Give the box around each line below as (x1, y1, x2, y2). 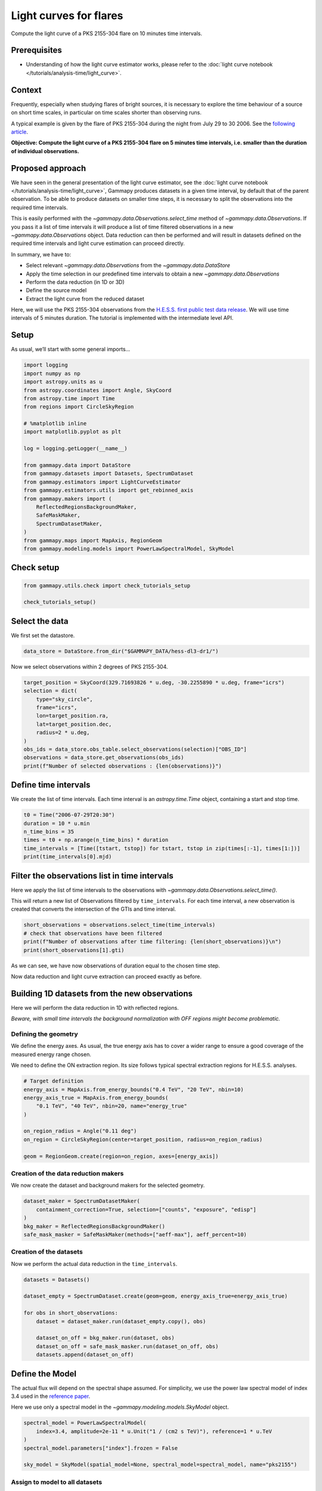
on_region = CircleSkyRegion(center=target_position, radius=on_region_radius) (23, 1136, 263, 1143)
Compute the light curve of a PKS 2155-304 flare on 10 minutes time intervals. (11, 30, 203, 37)
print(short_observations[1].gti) (23, 946, 125, 954)
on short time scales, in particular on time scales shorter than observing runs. (11, 109, 202, 116)
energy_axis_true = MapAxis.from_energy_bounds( (23, 1094, 169, 1101)
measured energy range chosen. (11, 1050, 92, 1058)
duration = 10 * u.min (23, 820, 90, 827)
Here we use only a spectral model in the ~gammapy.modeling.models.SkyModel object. (11, 1403, 229, 1410)
